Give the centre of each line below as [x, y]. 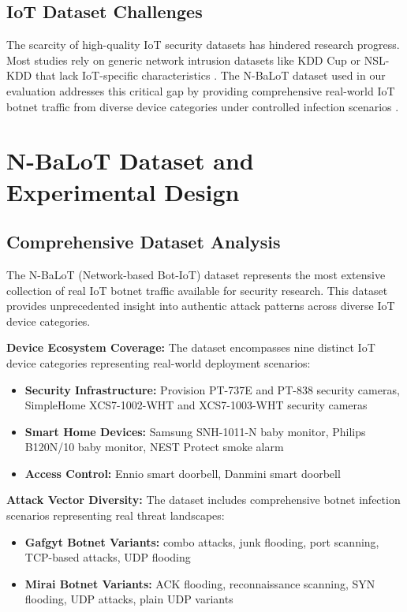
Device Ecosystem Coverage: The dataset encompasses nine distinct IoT [191, 347]
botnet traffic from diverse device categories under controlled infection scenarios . [203, 106]
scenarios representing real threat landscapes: [116, 515]
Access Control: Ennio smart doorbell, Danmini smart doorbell [183, 473]
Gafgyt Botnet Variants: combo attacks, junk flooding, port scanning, [202, 541]
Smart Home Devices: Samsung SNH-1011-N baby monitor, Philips [195, 431]
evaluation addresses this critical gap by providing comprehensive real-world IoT [201, 90]
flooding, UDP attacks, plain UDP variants [129, 599]
